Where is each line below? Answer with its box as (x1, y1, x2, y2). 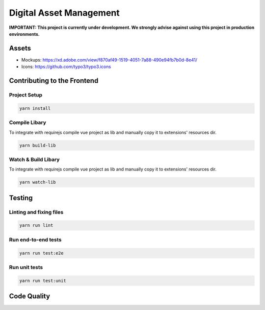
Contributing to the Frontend (9, 76, 99, 85)
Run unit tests (9, 263, 43, 270)
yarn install (19, 105, 51, 111)
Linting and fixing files (9, 209, 64, 215)
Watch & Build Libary (9, 156, 60, 163)
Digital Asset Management (9, 7, 120, 18)
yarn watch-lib (19, 179, 56, 185)
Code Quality (9, 292, 50, 301)
